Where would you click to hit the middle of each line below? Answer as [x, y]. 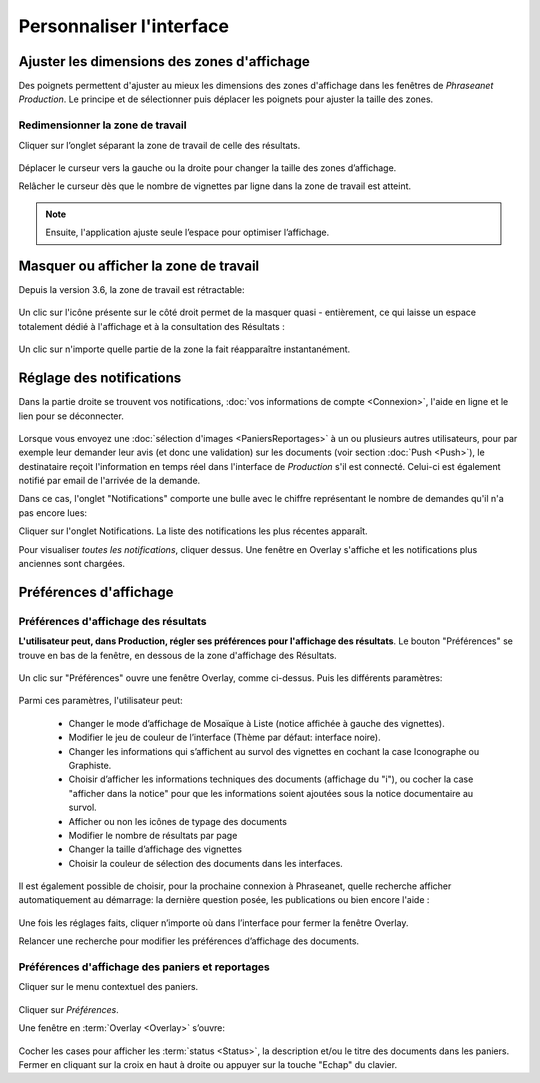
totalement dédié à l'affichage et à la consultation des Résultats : [151, 326]
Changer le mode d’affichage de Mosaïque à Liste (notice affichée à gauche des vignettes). [256, 723]
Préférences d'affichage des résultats [112, 621]
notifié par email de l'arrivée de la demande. [109, 481]
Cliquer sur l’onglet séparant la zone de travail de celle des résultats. [159, 145]
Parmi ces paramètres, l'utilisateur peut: [101, 701]
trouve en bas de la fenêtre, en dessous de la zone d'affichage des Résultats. [177, 655]
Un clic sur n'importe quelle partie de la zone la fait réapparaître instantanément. [184, 349]
